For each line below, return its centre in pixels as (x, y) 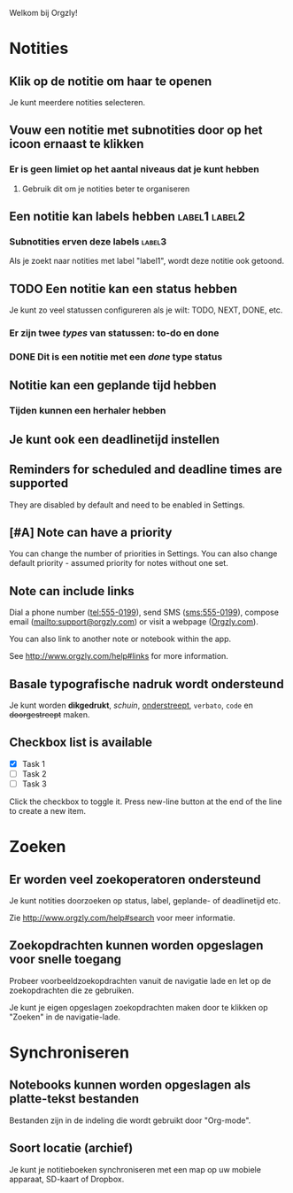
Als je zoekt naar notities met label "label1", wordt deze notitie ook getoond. (147, 261)
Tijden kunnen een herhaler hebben (88, 411)
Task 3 (34, 784)
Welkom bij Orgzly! (43, 13)
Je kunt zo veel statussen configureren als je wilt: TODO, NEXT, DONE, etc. (146, 310)
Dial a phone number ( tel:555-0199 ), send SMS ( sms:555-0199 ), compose (144, 612)
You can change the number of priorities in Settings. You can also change (143, 554)
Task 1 (34, 763)
